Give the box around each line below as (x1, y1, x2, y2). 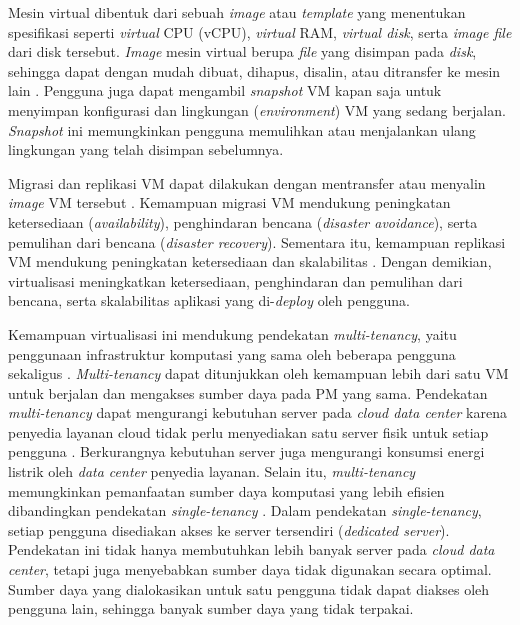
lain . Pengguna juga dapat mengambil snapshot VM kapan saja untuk (8, 80, 442, 101)
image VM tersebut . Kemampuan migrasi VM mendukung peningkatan (8, 192, 451, 213)
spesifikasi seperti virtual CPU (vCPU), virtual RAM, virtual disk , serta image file (8, 21, 512, 42)
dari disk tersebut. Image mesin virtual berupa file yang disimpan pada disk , (8, 41, 477, 62)
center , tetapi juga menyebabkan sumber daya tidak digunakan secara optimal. (8, 559, 492, 580)
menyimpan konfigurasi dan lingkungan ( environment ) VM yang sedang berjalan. (8, 99, 506, 120)
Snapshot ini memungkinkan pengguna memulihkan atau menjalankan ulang (8, 119, 476, 140)
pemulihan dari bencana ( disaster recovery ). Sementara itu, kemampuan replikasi (8, 231, 506, 252)
